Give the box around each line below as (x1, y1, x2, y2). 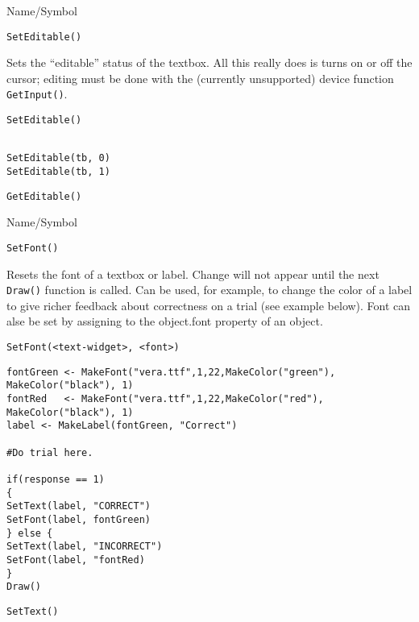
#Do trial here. (6, 446, 93, 458)
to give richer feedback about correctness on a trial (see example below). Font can (6, 296, 411, 313)
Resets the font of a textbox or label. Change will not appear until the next (6, 265, 380, 282)
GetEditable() (6, 190, 82, 202)
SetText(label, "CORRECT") (6, 500, 151, 512)
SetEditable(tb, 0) (6, 152, 110, 164)
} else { (6, 527, 53, 539)
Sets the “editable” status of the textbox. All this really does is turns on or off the (6, 54, 413, 71)
